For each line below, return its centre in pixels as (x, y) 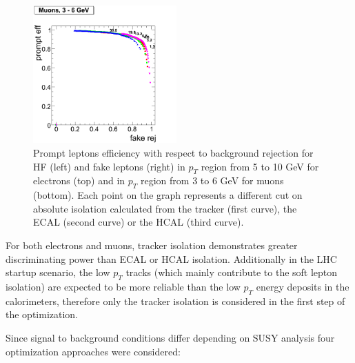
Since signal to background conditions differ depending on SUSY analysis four (170, 337)
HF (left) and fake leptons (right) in (109, 166)
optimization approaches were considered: (93, 351)
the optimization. (42, 314)
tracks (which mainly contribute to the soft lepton (232, 272)
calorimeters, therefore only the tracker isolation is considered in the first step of (175, 301)
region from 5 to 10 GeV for (260, 166)
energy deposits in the (303, 286)
